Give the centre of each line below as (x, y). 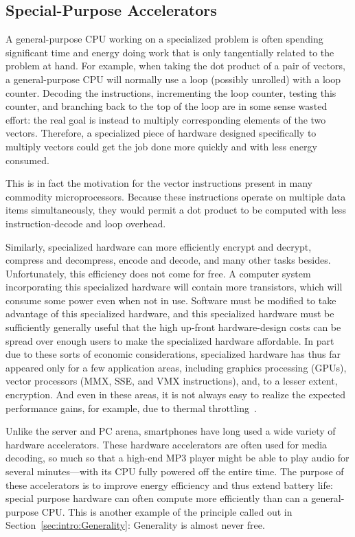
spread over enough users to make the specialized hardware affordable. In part (170, 340)
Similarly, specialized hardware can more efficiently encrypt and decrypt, (159, 246)
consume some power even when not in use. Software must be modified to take (171, 300)
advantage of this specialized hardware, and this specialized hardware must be (170, 313)
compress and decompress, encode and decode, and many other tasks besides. (168, 260)
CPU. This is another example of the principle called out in (167, 511)
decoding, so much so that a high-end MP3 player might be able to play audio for (177, 458)
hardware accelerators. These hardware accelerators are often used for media (167, 444)
